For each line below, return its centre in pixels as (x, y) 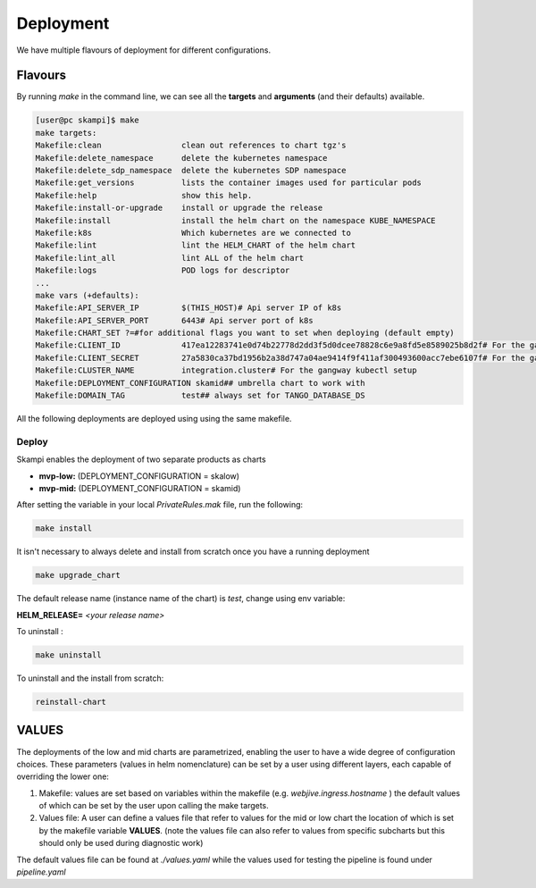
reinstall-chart (71, 702)
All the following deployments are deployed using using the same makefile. (154, 419)
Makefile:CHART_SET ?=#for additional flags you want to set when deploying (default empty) (245, 333)
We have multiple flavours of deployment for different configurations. (144, 50)
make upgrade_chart (78, 575)
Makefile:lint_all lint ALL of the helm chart (170, 258)
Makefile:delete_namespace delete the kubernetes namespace (181, 158)
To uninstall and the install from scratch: (90, 678)
